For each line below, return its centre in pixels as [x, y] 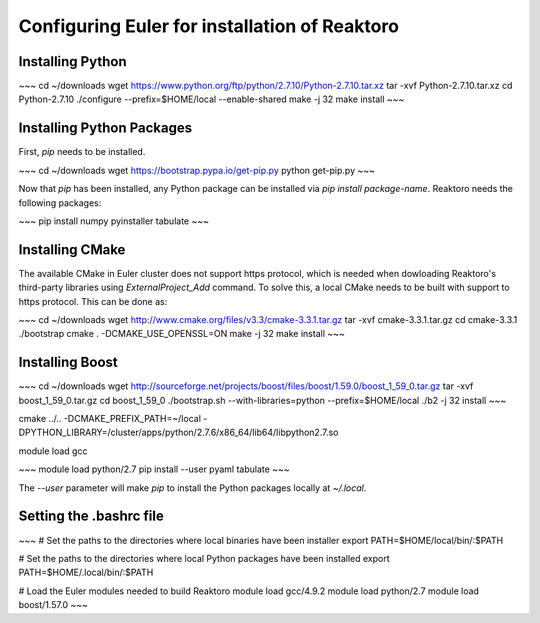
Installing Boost [68, 362]
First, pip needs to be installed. [82, 152]
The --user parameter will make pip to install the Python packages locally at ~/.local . [192, 487]
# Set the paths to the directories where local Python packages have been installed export [204, 558]
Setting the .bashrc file [91, 516]
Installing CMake [72, 249]
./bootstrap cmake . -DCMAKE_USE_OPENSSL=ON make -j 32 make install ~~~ [181, 334]
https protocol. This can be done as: [93, 301]
